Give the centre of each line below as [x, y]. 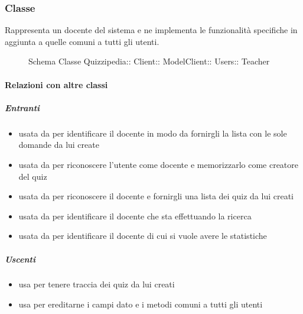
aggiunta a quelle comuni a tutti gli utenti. [82, 41]
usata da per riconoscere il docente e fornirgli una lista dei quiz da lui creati [156, 196]
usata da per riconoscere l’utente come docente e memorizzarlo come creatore [159, 164]
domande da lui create [59, 145]
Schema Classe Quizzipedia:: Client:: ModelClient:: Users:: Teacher [149, 61]
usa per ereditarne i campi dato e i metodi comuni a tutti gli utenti [141, 304]
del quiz [33, 176]
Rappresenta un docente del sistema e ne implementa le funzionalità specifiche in [151, 30]
